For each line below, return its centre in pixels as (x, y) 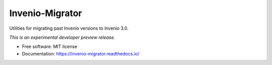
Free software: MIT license (50, 47)
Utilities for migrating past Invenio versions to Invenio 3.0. (69, 28)
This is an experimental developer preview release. (62, 37)
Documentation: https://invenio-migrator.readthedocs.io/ (81, 53)
